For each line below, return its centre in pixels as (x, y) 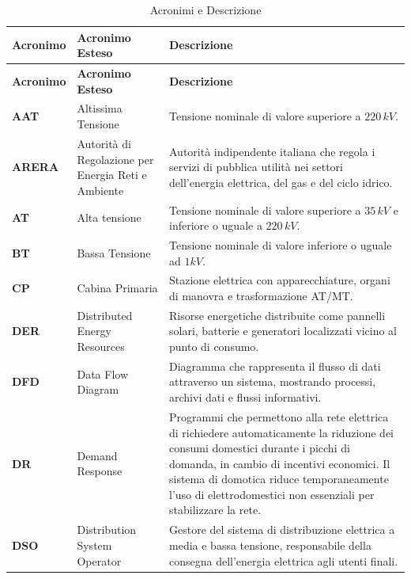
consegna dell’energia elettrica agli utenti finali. (284, 560)
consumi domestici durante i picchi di (260, 448)
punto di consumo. (214, 347)
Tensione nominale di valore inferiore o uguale (281, 244)
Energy (94, 331)
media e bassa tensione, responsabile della (270, 545)
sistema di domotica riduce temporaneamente (279, 479)
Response (100, 471)
